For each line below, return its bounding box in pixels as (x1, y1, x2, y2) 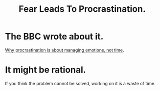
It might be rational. (5, 65, 87, 75)
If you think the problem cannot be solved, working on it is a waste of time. (5, 80, 156, 86)
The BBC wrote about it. (5, 31, 104, 42)
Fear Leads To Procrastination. (19, 3, 146, 15)
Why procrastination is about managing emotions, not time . (5, 47, 124, 53)
